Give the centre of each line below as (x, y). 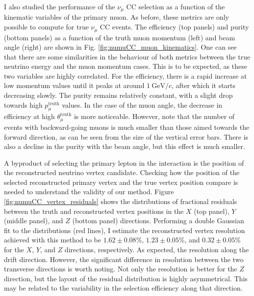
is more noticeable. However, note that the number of (154, 116)
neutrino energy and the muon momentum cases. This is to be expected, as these (126, 66)
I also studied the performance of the (60, 6)
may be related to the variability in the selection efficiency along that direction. (123, 288)
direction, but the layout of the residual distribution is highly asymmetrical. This (126, 278)
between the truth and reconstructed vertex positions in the (94, 211)
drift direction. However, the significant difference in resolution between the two (124, 259)
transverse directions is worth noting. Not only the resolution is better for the (121, 269)
